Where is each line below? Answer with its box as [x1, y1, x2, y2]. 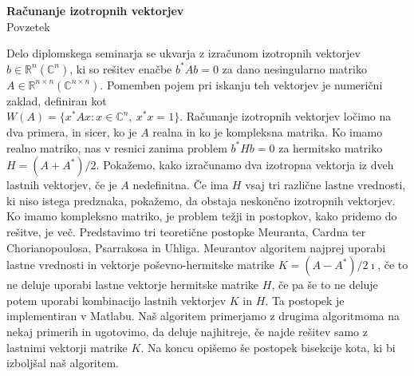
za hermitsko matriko [278, 139, 383, 156]
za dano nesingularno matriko [222, 60, 367, 77]
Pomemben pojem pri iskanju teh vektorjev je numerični [106, 76, 383, 93]
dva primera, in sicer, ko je [6, 123, 137, 140]
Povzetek [6, 18, 50, 34]
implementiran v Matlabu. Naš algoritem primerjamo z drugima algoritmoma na [6, 307, 400, 324]
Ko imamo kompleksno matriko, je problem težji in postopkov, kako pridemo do [6, 208, 397, 224]
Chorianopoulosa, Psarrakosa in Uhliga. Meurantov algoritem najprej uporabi [6, 239, 386, 255]
